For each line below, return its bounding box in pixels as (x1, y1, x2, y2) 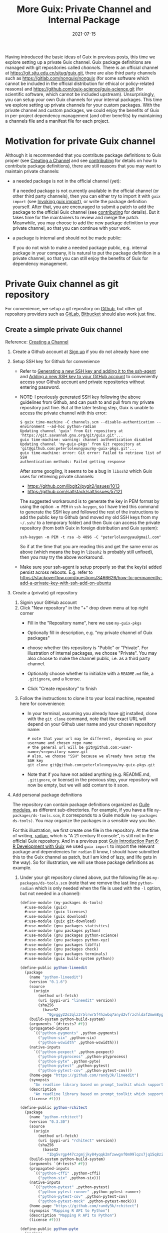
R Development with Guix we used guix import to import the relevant (12, 843, 155, 849)
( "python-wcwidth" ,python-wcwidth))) (37, 1040, 119, 1045)
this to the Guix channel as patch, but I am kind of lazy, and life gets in (12, 854, 157, 860)
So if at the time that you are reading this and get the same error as (19, 543, 158, 549)
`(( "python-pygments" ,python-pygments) (33, 1031, 119, 1036)
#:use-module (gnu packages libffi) (24, 942, 101, 947)
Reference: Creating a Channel (5, 338, 68, 345)
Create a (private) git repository (12, 589, 77, 595)
